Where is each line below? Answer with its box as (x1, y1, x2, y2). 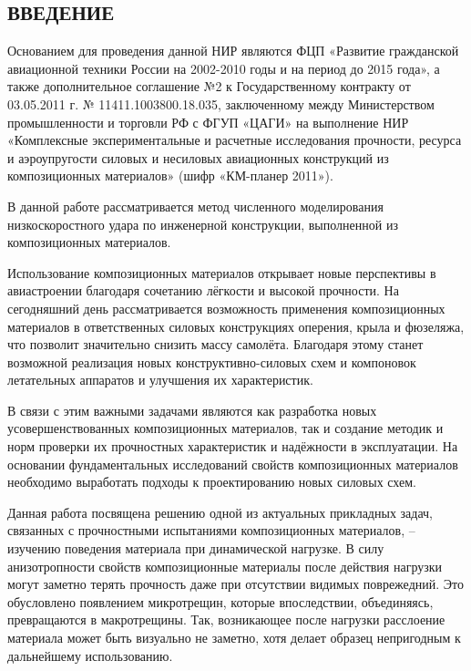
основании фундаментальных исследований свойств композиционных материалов (7, 454, 458, 473)
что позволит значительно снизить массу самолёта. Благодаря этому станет (7, 335, 424, 354)
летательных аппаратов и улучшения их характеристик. (7, 370, 313, 389)
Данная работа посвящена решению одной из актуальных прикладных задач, (7, 502, 433, 521)
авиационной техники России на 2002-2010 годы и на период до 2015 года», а (7, 58, 440, 77)
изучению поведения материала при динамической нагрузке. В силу (7, 539, 384, 558)
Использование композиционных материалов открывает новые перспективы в (7, 263, 436, 282)
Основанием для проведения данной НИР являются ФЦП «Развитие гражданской (7, 41, 459, 60)
